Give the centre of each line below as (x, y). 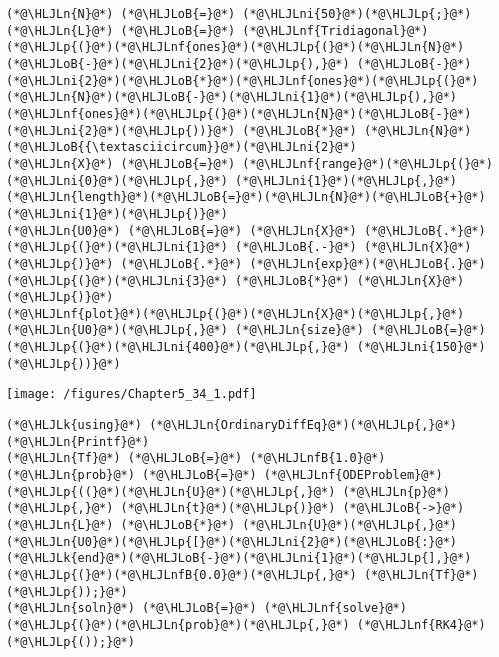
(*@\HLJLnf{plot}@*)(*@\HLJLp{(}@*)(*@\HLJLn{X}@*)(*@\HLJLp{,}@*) (235, 313)
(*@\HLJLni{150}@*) (421, 347)
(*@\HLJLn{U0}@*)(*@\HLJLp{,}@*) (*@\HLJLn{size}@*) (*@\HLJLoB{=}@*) (246, 330)
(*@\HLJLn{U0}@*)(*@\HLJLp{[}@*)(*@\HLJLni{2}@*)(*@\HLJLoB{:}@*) (232, 541)
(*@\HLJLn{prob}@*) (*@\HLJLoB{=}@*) (131, 475)
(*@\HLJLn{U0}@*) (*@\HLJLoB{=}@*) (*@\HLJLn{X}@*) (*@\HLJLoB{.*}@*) (246, 230)
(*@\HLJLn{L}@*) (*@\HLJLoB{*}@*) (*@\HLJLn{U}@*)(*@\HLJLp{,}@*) (232, 525)
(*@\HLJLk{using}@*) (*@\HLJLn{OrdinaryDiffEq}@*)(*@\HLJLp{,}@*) (232, 425)
